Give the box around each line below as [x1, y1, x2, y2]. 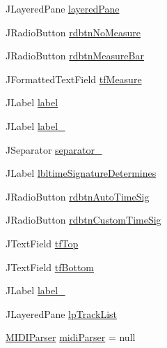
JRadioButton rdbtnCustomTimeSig [6, 212, 161, 227]
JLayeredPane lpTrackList [6, 306, 117, 321]
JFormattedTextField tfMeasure [6, 71, 142, 86]
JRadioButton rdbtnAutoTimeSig [6, 189, 150, 203]
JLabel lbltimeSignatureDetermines [6, 166, 157, 180]
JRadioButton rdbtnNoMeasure [6, 24, 141, 39]
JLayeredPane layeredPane [6, 1, 120, 15]
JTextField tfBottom [6, 259, 94, 274]
